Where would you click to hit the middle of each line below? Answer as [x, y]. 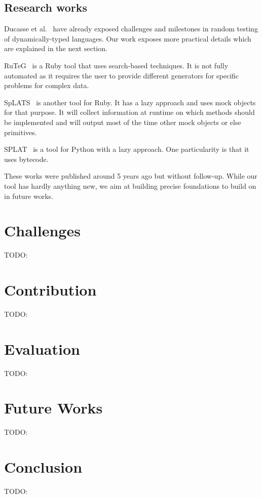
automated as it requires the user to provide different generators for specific [122, 75]
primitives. [21, 132]
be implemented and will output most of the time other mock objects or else [123, 122]
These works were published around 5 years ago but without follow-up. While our [131, 176]
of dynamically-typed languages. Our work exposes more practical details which [128, 38]
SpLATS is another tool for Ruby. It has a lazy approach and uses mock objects [130, 102]
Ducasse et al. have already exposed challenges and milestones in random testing [131, 29]
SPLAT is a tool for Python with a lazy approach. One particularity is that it [127, 149]
